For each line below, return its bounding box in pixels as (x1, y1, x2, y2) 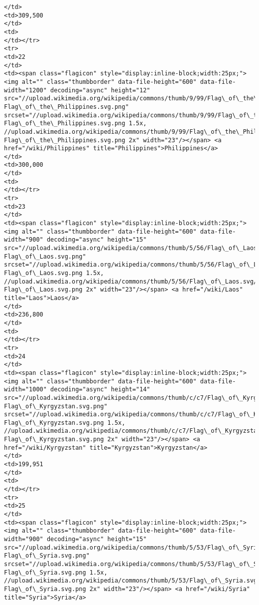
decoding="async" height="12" (50, 86, 150, 94)
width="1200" (4, 86, 47, 94)
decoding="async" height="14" (50, 386, 150, 393)
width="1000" (4, 386, 47, 393)
